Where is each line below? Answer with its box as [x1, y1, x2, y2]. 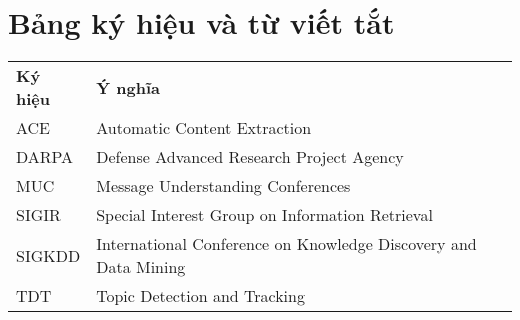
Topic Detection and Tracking [96, 284, 305, 308]
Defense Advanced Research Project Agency [96, 145, 404, 169]
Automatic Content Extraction [96, 116, 312, 140]
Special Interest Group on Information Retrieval [96, 203, 433, 227]
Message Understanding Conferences [96, 174, 351, 198]
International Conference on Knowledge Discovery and [96, 232, 477, 256]
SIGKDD [16, 243, 81, 267]
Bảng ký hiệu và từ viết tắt [8, 2, 395, 43]
